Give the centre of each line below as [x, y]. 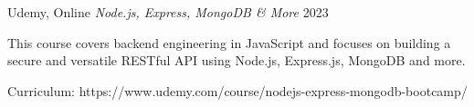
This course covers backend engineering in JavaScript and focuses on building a [229, 42]
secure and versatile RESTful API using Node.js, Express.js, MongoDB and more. [237, 60]
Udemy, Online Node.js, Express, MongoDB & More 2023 [168, 12]
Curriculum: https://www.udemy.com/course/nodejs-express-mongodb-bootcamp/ [237, 90]
